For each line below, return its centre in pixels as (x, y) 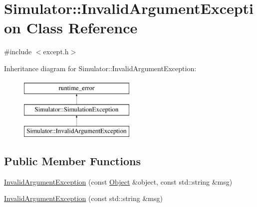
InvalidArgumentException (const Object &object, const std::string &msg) (118, 181)
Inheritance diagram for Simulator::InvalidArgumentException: (100, 68)
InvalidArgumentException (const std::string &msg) (83, 198)
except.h (56, 52)
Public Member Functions (72, 160)
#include (18, 52)
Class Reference (82, 28)
